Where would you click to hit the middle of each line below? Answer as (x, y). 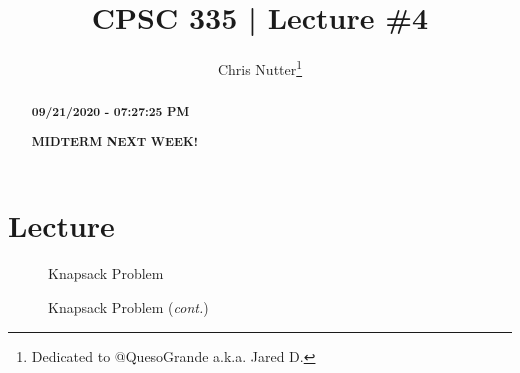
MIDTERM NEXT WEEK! (114, 141)
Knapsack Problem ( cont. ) (128, 306)
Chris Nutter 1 (260, 67)
